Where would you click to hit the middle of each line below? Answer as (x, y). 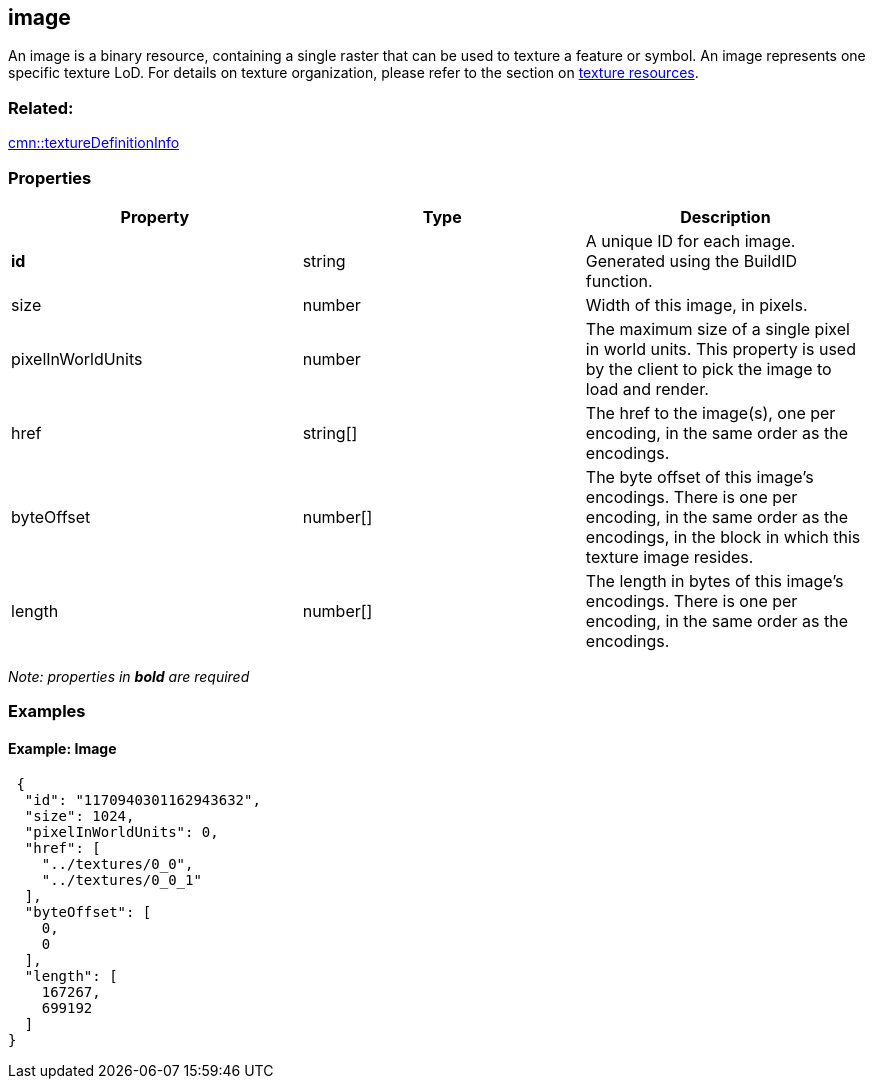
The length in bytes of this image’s (714, 580)
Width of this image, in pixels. (696, 304)
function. (619, 280)
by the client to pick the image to (708, 368)
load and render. (647, 388)
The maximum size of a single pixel (717, 328)
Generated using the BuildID (691, 260)
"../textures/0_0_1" (121, 879)
